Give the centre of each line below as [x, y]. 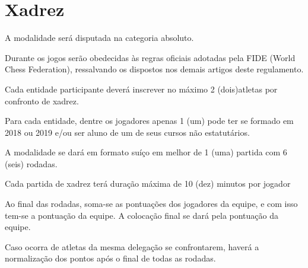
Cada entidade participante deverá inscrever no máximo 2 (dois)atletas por [141, 89]
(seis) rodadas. [31, 163]
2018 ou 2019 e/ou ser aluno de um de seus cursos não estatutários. [127, 132]
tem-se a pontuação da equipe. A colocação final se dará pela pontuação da [142, 215]
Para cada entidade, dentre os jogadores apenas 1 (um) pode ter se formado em [149, 121]
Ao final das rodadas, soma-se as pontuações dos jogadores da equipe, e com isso [151, 204]
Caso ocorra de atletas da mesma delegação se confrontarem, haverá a [132, 246]
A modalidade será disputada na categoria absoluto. [99, 38]
